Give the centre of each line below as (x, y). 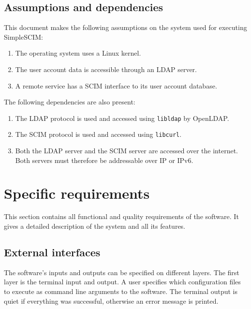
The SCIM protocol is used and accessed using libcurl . (98, 134)
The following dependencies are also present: (70, 102)
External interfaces (52, 252)
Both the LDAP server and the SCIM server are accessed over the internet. (126, 151)
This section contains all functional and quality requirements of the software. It (121, 216)
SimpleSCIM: (23, 37)
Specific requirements (77, 193)
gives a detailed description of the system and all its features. (95, 226)
